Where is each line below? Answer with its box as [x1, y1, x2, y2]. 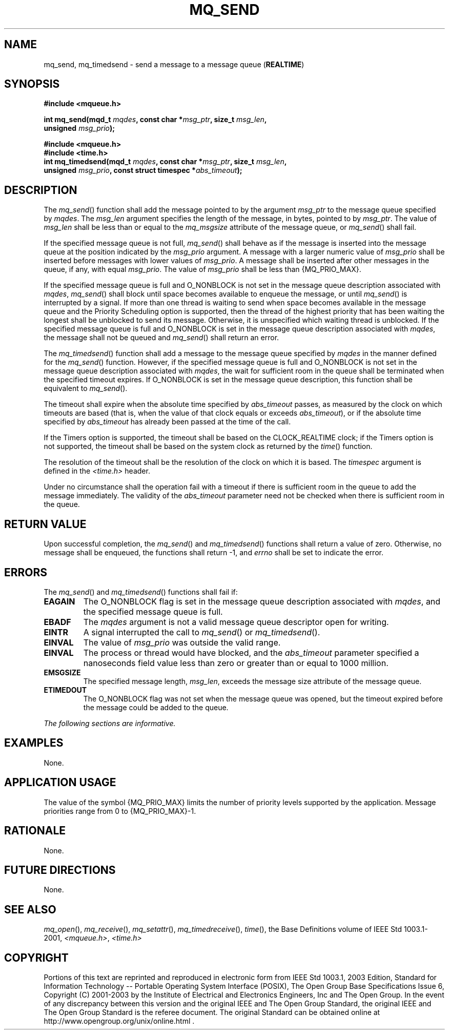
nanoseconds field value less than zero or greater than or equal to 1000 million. [83, 657, 389, 668]
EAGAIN [44, 596, 75, 607]
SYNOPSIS [4, 77, 60, 91]
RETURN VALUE [4, 517, 87, 531]
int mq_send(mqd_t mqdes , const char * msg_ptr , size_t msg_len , [44, 115, 267, 124]
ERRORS [4, 565, 48, 579]
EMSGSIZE [44, 668, 81, 677]
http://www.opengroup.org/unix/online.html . [44, 1017, 195, 1026]
